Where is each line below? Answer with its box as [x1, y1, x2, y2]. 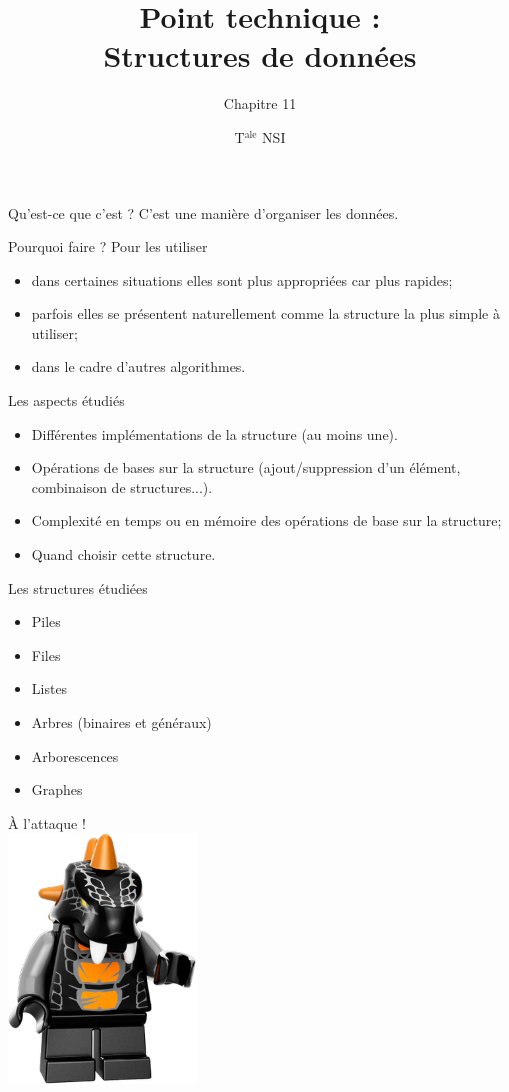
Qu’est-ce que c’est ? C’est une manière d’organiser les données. [8, 202, 399, 223]
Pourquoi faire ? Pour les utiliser [8, 236, 208, 257]
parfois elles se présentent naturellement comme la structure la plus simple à [31, 303, 500, 324]
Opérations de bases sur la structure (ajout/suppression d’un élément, [31, 457, 461, 478]
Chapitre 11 [223, 93, 297, 114]
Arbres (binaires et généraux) [31, 712, 212, 732]
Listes [31, 678, 68, 699]
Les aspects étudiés [8, 390, 125, 411]
